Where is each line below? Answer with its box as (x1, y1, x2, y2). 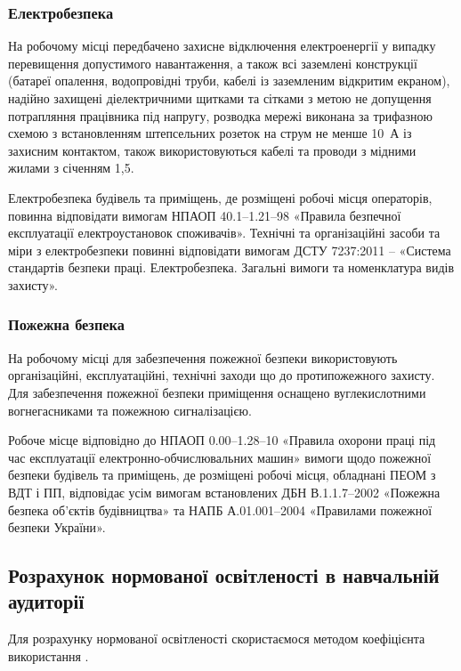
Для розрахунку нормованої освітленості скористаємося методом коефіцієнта (8, 629, 425, 648)
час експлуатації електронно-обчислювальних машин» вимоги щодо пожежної (8, 448, 432, 466)
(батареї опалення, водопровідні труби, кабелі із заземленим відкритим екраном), (8, 71, 450, 90)
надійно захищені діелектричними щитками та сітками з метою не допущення (8, 89, 432, 107)
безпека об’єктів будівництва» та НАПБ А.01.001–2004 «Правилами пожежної (8, 500, 433, 519)
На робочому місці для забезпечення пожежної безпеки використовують (8, 348, 398, 367)
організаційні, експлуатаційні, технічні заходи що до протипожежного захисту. (8, 366, 435, 384)
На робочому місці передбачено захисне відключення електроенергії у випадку (8, 36, 436, 55)
